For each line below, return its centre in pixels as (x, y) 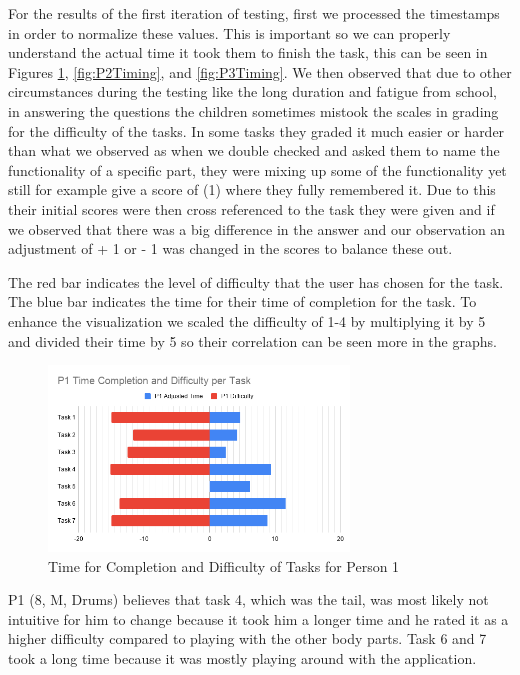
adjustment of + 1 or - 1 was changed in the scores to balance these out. (230, 248)
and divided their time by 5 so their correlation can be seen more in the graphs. (252, 340)
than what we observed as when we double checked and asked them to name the (254, 150)
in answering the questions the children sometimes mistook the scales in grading (253, 110)
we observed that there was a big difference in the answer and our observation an (257, 228)
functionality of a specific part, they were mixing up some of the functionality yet (257, 169)
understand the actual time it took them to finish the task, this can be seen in (248, 52)
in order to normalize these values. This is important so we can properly (229, 32)
